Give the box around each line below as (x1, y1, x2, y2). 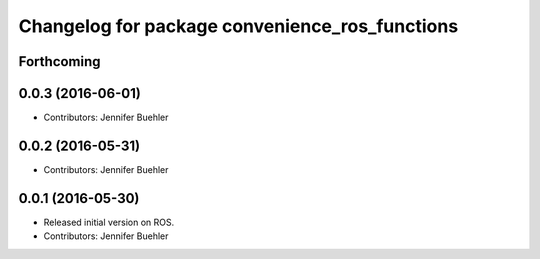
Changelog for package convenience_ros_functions (18, 15, 459, 37)
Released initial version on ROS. (43, 216, 175, 228)
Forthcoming (18, 53, 101, 70)
